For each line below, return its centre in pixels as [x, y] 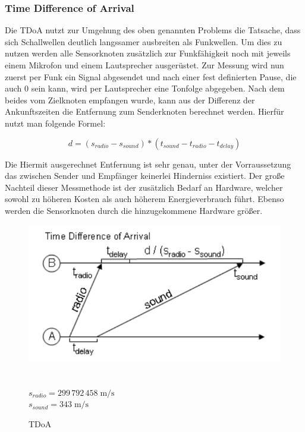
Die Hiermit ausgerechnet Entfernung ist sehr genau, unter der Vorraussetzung [148, 164]
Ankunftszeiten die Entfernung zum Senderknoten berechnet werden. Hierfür [144, 111]
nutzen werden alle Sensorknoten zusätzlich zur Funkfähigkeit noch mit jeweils [148, 53]
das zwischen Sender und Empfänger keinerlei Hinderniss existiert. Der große [145, 176]
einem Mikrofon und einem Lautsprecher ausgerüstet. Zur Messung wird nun [144, 65]
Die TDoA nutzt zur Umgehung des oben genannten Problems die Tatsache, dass [153, 30]
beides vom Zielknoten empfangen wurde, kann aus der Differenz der [130, 100]
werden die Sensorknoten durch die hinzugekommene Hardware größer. [134, 210]
